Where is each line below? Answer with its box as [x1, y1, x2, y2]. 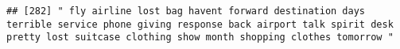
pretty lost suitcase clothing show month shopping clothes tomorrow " [6, 32, 394, 43]
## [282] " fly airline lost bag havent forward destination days [6, 6, 366, 17]
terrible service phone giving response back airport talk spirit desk [6, 18, 394, 30]
